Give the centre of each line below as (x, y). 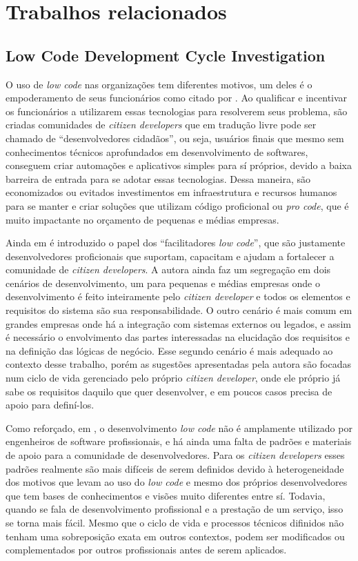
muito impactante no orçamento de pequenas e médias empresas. (142, 219)
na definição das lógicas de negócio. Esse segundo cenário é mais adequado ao (169, 350)
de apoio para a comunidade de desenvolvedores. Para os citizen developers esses (175, 455)
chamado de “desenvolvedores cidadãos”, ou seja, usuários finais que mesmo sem (175, 138)
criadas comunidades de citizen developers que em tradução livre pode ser (161, 125)
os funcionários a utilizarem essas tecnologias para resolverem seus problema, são (177, 111)
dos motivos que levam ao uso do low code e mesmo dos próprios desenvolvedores (177, 482)
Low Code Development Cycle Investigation (166, 55)
